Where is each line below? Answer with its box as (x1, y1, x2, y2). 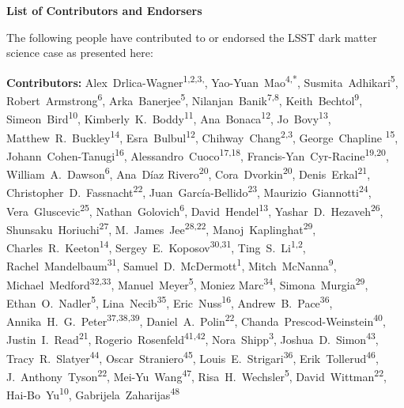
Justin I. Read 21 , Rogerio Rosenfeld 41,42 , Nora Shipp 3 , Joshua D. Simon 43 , (6, 329, 379, 347)
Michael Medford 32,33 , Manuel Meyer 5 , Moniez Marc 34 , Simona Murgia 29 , (6, 274, 368, 293)
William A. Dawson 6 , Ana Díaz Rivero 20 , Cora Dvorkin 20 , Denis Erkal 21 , (6, 164, 371, 182)
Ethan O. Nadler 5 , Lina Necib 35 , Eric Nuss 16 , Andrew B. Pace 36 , (6, 292, 333, 311)
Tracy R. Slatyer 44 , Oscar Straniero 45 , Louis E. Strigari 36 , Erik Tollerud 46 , (6, 347, 379, 366)
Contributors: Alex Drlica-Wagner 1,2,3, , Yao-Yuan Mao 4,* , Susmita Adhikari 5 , (6, 71, 398, 90)
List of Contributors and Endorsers (6, 2, 202, 18)
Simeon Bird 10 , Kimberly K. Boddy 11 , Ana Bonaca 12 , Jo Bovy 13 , (6, 108, 331, 127)
